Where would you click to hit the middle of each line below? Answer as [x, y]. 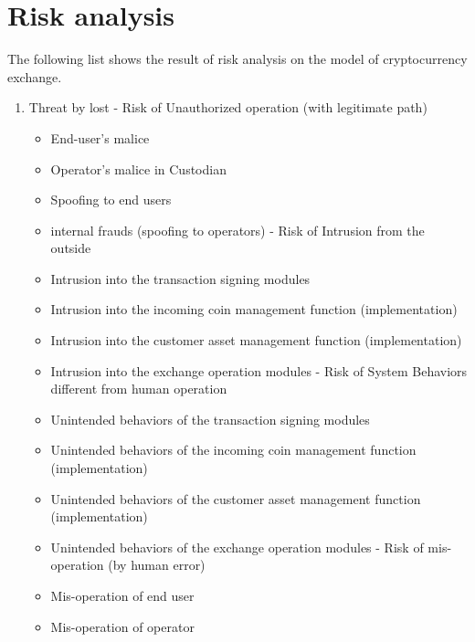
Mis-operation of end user [122, 595]
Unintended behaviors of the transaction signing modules [210, 419]
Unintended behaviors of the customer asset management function [236, 498]
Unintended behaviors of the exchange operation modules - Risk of [237, 547]
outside [71, 248]
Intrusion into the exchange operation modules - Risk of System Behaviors [259, 370]
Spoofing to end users [111, 200]
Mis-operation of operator [122, 626]
